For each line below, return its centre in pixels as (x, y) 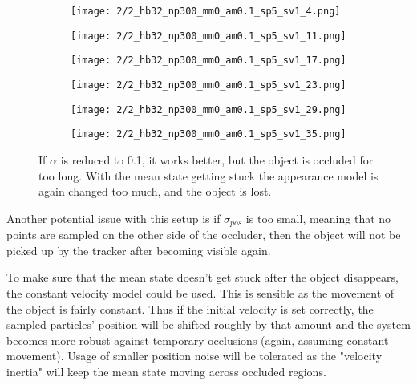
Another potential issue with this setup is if (113, 218)
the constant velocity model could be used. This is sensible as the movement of (200, 292)
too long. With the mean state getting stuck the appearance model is (208, 175)
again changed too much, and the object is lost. (155, 191)
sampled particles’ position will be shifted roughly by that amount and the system (208, 324)
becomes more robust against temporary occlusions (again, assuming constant (198, 340)
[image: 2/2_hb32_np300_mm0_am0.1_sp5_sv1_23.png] (208, 85)
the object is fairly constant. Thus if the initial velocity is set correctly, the (190, 308)
